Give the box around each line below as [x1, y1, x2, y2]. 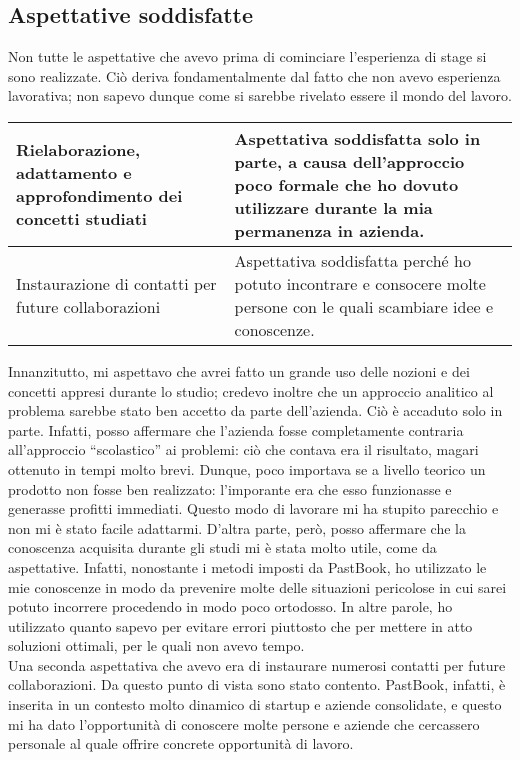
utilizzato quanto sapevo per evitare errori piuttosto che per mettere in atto [8, 615, 473, 636]
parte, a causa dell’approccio [234, 149, 465, 173]
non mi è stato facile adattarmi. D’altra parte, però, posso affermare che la [8, 517, 466, 538]
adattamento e [16, 161, 132, 185]
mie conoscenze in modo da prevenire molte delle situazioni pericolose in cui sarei [8, 576, 507, 597]
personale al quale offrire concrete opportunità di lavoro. [8, 733, 354, 754]
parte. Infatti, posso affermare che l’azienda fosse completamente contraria [8, 419, 464, 440]
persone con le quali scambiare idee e [234, 294, 494, 318]
